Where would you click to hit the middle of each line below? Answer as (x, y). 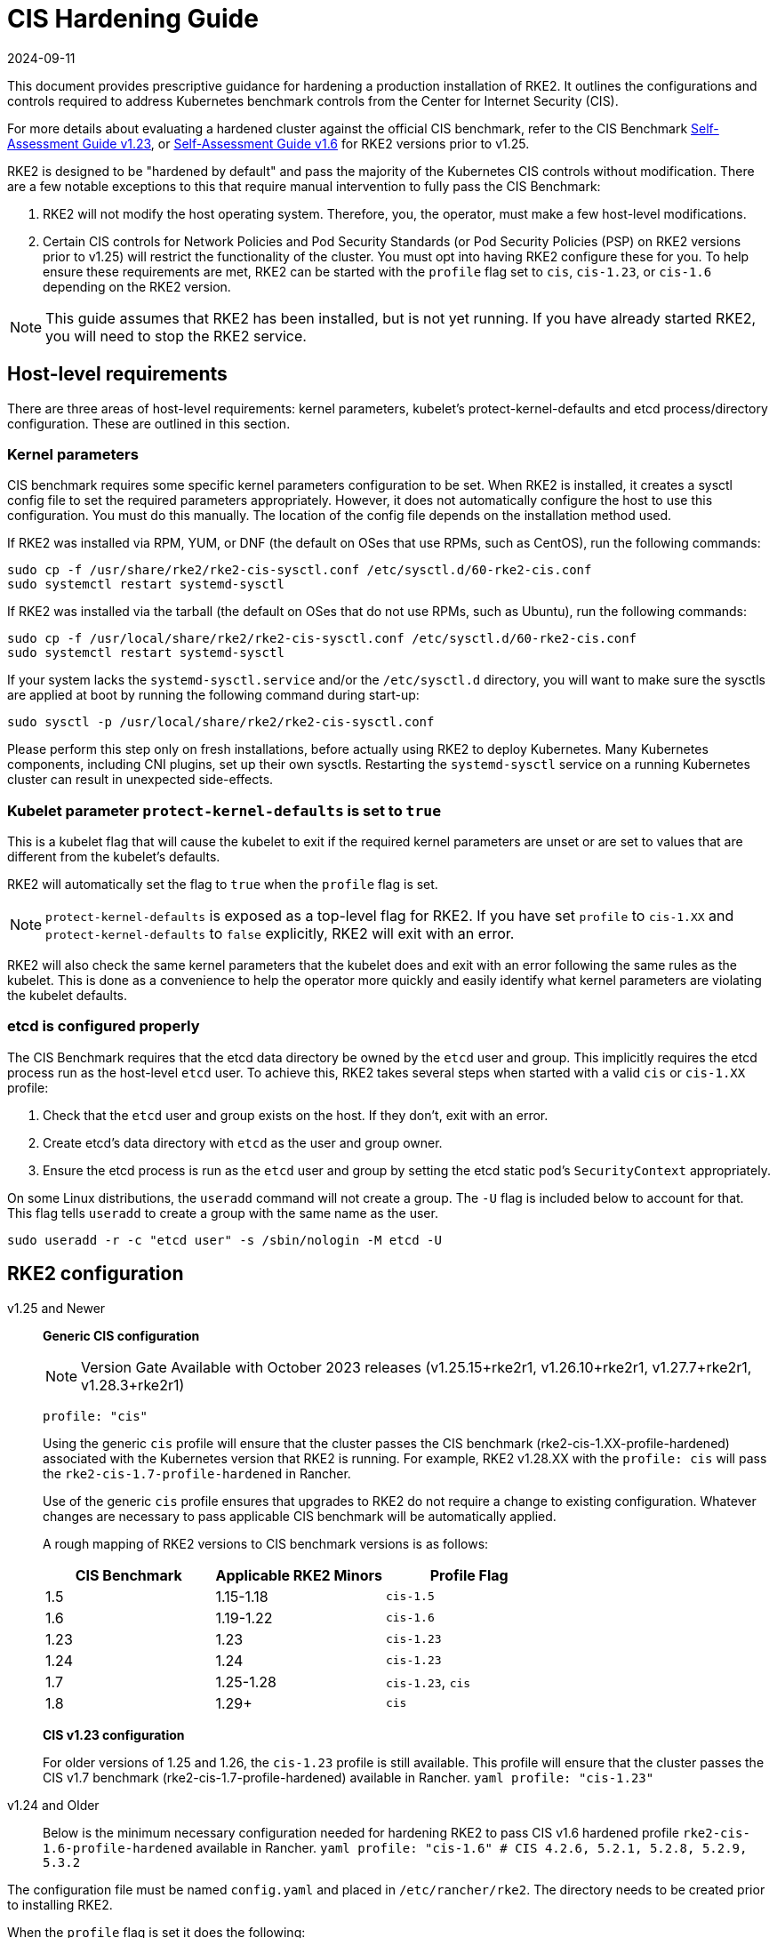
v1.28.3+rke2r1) (133, 1385)
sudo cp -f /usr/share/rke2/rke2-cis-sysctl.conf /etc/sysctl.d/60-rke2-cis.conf (300, 570)
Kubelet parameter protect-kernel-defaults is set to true (224, 810)
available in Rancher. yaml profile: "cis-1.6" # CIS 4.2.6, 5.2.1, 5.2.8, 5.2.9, (472, 1847)
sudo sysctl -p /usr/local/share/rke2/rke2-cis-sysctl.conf (221, 722)
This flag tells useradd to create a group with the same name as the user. (223, 1213)
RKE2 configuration (96, 1274)
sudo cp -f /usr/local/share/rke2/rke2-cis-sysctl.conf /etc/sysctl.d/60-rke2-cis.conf (322, 639)
